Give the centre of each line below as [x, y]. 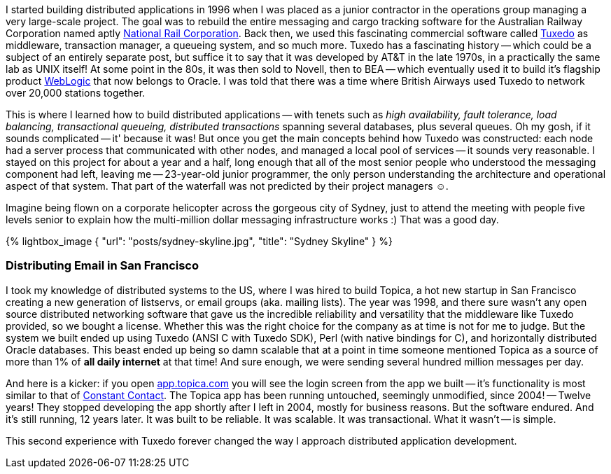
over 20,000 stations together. [76, 93]
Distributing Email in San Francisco [103, 266]
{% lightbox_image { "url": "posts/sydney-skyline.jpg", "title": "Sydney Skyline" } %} [199, 241]
